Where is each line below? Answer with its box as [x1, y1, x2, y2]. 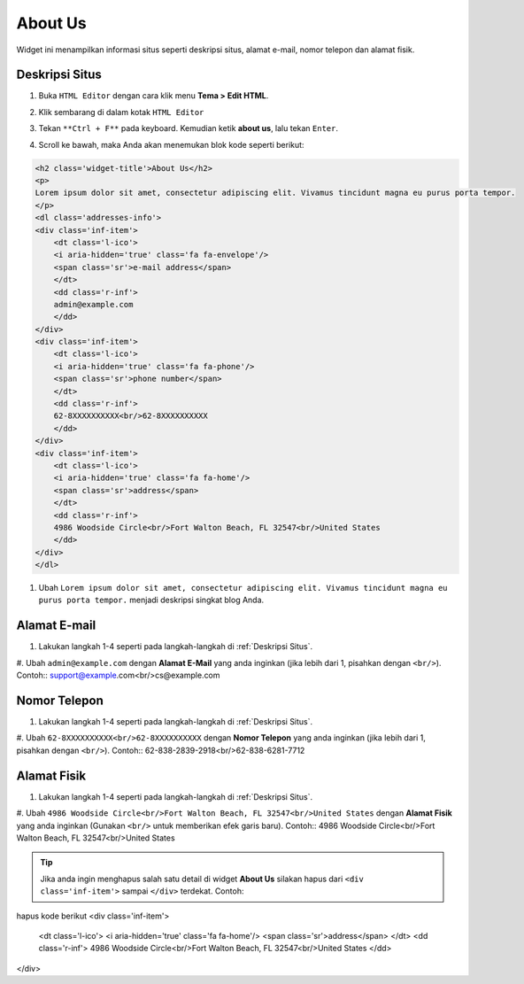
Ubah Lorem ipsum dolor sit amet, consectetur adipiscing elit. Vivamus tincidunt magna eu [38, 583, 448, 593]
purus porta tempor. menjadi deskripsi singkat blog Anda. [38, 594, 265, 606]
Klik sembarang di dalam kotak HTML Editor [38, 106, 204, 117]
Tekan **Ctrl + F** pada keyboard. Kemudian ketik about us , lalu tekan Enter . [38, 123, 339, 134]
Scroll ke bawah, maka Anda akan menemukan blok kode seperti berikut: [38, 139, 304, 150]
